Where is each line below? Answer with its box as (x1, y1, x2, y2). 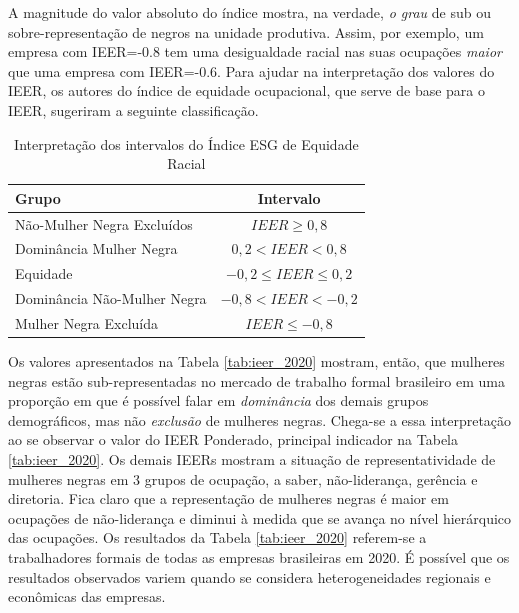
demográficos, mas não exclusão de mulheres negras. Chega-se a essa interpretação (8, 409, 512, 430)
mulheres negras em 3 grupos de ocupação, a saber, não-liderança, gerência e (8, 468, 478, 489)
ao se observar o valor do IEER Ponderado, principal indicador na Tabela (8, 429, 458, 450)
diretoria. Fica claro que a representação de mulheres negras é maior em (8, 488, 449, 509)
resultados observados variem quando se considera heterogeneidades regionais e (8, 566, 491, 587)
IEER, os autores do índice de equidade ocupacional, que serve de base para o (8, 80, 485, 101)
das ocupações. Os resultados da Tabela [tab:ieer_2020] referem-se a (8, 527, 427, 548)
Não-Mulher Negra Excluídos (15, 213, 193, 234)
